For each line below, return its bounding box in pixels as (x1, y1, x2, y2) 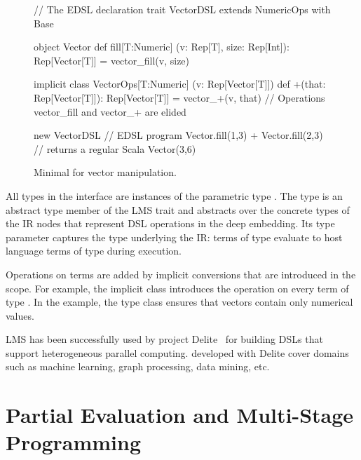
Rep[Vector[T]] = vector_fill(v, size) (34, 53, 190, 67)
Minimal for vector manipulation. (34, 165, 177, 180)
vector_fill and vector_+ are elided (34, 104, 186, 119)
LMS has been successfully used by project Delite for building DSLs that (6, 332, 323, 346)
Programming (6, 428, 141, 456)
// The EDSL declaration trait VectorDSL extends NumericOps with (34, 2, 331, 16)
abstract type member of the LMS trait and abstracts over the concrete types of (6, 202, 350, 217)
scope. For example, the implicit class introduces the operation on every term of (6, 280, 349, 295)
